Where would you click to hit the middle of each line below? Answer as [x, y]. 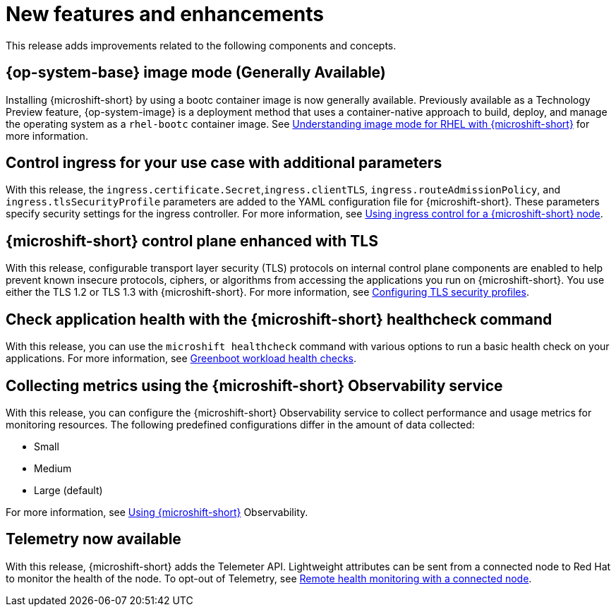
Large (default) [68, 490]
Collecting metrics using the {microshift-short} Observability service [254, 385]
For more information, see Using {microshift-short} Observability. [157, 512]
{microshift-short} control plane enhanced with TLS [192, 241]
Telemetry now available [93, 539]
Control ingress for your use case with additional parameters [224, 163]
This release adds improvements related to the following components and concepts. [201, 45]
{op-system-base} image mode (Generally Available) [196, 73]
